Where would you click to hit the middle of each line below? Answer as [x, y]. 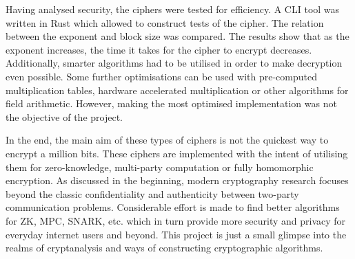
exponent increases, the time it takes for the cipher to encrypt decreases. [159, 49]
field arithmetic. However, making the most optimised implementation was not [171, 103]
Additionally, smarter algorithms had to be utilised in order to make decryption [174, 63]
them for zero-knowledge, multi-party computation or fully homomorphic [160, 167]
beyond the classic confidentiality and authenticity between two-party [152, 193]
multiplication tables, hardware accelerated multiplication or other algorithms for [177, 90]
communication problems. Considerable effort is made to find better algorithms [173, 207]
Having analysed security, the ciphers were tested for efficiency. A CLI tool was [173, 9]
